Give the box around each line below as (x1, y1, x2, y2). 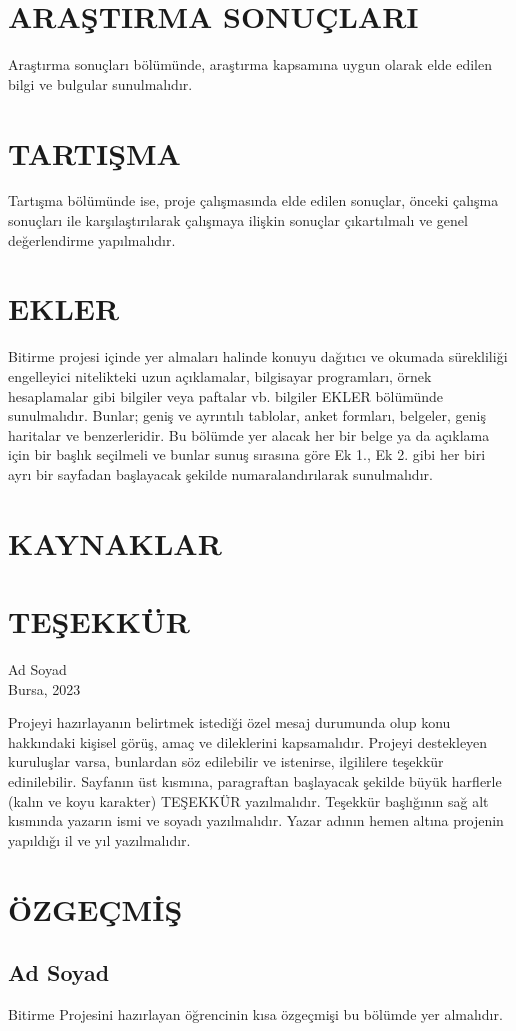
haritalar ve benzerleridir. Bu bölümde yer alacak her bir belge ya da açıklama (8, 424, 490, 445)
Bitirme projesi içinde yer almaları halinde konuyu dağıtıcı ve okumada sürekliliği (8, 346, 508, 367)
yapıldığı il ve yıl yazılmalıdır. (8, 829, 191, 850)
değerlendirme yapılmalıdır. (8, 229, 176, 250)
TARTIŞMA (8, 132, 181, 173)
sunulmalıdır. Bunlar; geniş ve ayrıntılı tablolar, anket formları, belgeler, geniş (8, 405, 486, 426)
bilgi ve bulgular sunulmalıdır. (8, 73, 193, 94)
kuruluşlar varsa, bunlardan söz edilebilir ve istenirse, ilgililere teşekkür (8, 751, 444, 772)
